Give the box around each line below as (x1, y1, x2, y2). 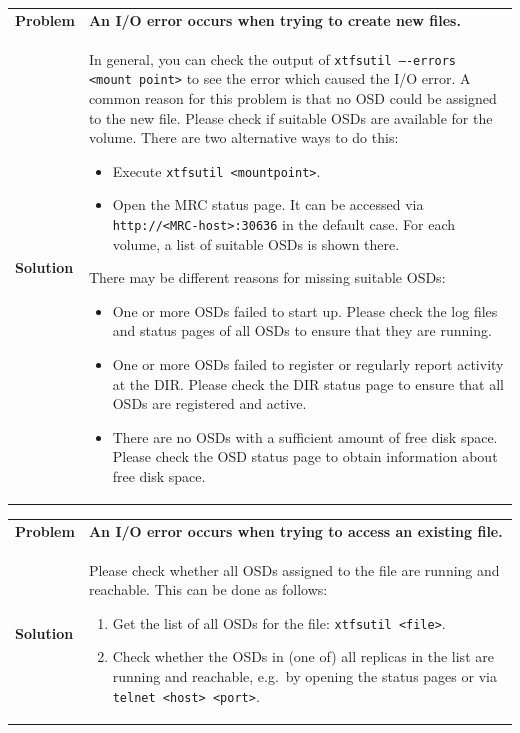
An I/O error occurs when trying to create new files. (88, 9, 461, 30)
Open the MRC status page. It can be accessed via (112, 194, 424, 215)
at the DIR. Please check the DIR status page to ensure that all (112, 373, 505, 394)
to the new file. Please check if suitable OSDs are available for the (88, 107, 493, 128)
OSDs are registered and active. (112, 393, 307, 414)
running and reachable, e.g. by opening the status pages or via (112, 666, 497, 687)
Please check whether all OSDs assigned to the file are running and (88, 559, 500, 580)
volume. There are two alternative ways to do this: (88, 127, 399, 148)
